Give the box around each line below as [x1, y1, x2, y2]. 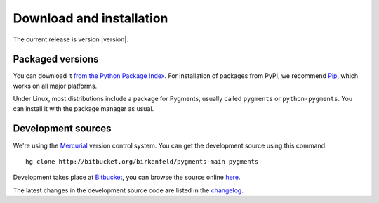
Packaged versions [13, 53, 99, 65]
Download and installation [13, 11, 168, 26]
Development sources [13, 123, 112, 135]
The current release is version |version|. [13, 35, 129, 44]
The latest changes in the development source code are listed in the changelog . [13, 186, 244, 195]
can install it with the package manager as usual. [13, 104, 154, 112]
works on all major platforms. [13, 81, 98, 90]
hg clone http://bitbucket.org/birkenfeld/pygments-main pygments [25, 157, 259, 165]
